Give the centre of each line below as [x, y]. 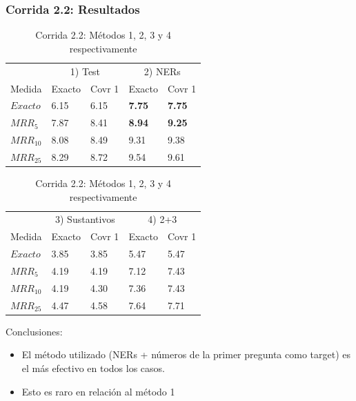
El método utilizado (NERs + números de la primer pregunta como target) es [186, 354]
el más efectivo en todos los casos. [93, 368]
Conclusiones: [34, 331]
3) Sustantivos [85, 219]
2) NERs [162, 71]
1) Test [85, 71]
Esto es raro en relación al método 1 [98, 391]
